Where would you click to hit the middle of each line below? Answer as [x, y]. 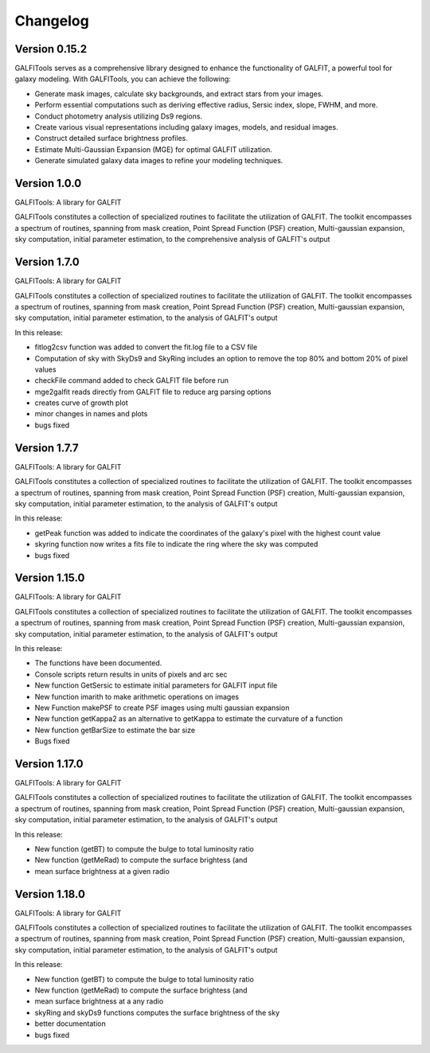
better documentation [70, 1024]
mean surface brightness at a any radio [99, 1001]
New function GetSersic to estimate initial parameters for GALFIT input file [156, 685]
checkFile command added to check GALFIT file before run [131, 380]
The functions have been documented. [98, 663]
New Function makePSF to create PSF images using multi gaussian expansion [162, 708]
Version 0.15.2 [51, 49]
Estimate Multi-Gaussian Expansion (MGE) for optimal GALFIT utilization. [153, 149]
